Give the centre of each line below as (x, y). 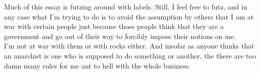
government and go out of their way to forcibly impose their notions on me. (120, 36)
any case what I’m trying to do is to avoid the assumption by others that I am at (129, 16)
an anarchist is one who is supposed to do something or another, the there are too (130, 55)
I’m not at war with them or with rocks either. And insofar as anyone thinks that (129, 46)
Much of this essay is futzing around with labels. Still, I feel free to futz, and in (126, 6)
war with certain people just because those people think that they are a (114, 26)
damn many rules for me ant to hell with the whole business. (97, 65)
